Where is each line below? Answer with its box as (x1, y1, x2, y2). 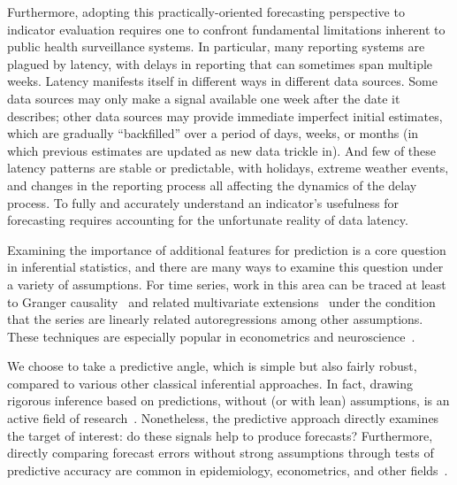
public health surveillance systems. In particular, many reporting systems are (7, 37, 425, 56)
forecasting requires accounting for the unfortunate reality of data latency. (7, 211, 408, 229)
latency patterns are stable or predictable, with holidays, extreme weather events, (7, 158, 449, 177)
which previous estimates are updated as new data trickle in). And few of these (7, 141, 437, 159)
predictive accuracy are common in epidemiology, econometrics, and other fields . (7, 460, 448, 479)
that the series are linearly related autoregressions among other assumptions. (7, 310, 423, 328)
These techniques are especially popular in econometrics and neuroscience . (7, 327, 415, 345)
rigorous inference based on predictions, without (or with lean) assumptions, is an (7, 391, 450, 410)
